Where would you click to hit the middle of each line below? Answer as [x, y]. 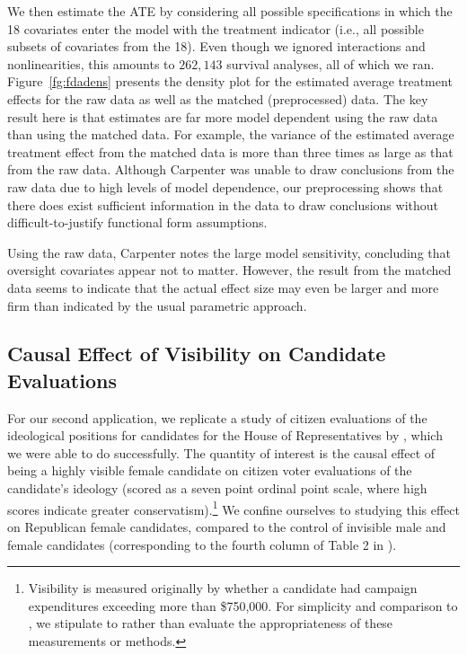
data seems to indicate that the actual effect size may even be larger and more [223, 287]
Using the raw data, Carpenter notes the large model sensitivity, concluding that [229, 252]
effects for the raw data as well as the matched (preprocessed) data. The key [218, 98]
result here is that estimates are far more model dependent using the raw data [223, 116]
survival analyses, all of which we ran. [330, 63]
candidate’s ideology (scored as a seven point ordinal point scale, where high [217, 488]
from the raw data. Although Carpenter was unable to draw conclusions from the [231, 169]
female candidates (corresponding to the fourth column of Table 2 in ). [202, 544]
